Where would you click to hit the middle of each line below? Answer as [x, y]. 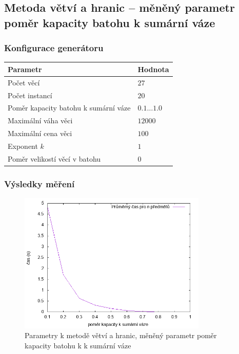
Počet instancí [30, 95]
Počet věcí [24, 82]
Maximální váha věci [40, 120]
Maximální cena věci [40, 133]
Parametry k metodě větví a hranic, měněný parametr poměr [121, 335]
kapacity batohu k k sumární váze [78, 345]
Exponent [23, 146]
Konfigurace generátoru [54, 48]
